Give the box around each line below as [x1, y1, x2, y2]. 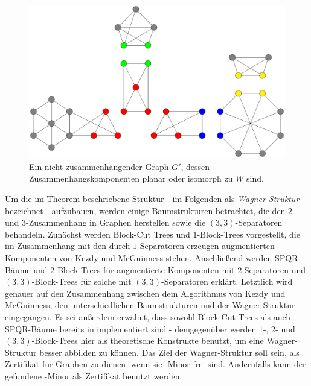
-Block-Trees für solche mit [31, 275, 132, 288]
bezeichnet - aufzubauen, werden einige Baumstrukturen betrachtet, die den [5, 204, 286, 217]
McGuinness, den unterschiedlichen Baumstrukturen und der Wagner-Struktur [5, 299, 295, 311]
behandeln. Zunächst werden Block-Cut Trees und [5, 227, 190, 240]
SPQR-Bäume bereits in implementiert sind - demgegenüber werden [5, 322, 257, 335]
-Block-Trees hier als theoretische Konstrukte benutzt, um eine [31, 334, 264, 347]
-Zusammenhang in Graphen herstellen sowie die [26, 216, 206, 229]
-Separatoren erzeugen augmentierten [137, 239, 275, 252]
